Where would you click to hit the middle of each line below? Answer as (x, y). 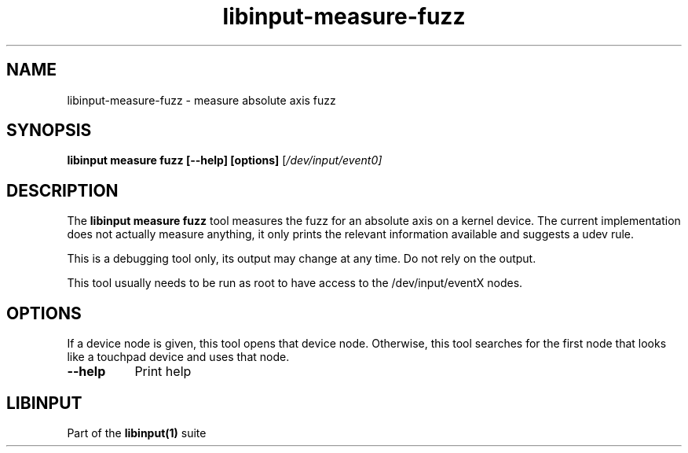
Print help (163, 372)
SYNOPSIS (49, 131)
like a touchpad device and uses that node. (178, 357)
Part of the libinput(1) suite (137, 433)
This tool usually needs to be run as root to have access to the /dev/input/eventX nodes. (295, 283)
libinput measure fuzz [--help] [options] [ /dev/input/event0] (225, 160)
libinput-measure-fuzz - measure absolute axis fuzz (201, 100)
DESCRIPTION (62, 190)
